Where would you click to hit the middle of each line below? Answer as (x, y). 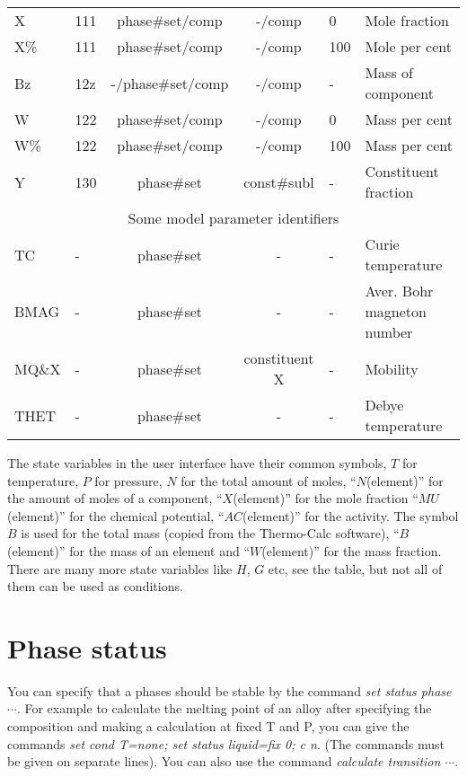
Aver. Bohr (399, 291)
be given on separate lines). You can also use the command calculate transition (224, 761)
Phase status (87, 647)
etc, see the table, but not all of (355, 568)
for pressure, (128, 480)
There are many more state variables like (120, 568)
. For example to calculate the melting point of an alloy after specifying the (224, 708)
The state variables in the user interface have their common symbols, (197, 463)
